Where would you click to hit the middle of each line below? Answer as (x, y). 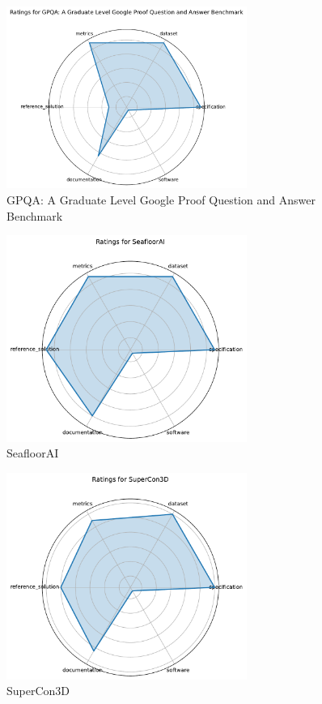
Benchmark (35, 215)
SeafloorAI (33, 453)
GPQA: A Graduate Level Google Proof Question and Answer (161, 199)
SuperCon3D (38, 691)
